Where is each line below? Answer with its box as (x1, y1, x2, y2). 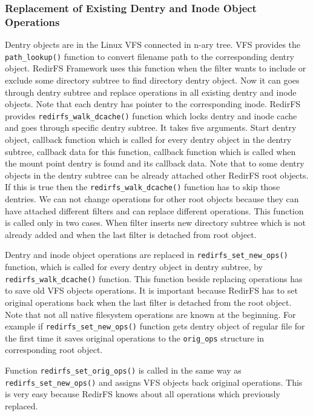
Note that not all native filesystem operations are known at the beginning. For (5, 308, 296, 320)
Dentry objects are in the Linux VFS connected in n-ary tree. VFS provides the (5, 38, 301, 51)
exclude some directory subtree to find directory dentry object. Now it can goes (5, 73, 300, 86)
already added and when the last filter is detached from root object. (5, 228, 257, 240)
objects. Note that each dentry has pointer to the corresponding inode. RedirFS (5, 97, 301, 110)
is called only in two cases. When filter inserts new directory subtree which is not (5, 216, 306, 229)
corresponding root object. (5, 343, 103, 356)
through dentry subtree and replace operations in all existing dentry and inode (5, 85, 297, 98)
